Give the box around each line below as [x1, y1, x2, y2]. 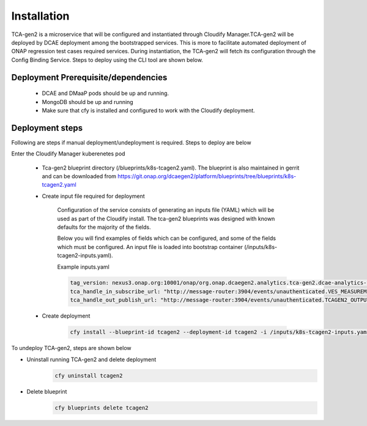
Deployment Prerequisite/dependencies [11, 72, 168, 83]
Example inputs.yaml [57, 263, 109, 271]
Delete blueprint [26, 387, 67, 395]
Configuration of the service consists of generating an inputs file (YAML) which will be [57, 206, 275, 214]
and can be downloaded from [42, 172, 116, 180]
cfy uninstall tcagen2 [54, 372, 123, 379]
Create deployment [42, 312, 91, 319]
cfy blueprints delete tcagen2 [54, 404, 149, 411]
